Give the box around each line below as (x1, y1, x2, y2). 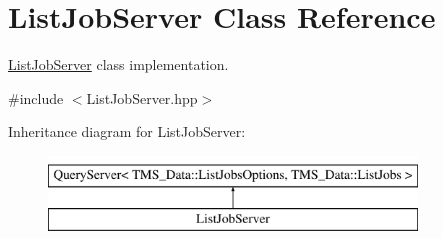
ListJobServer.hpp (86, 87, 198, 108)
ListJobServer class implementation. (8, 54, 229, 75)
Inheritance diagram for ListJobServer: (8, 121, 246, 142)
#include (8, 87, 64, 108)
